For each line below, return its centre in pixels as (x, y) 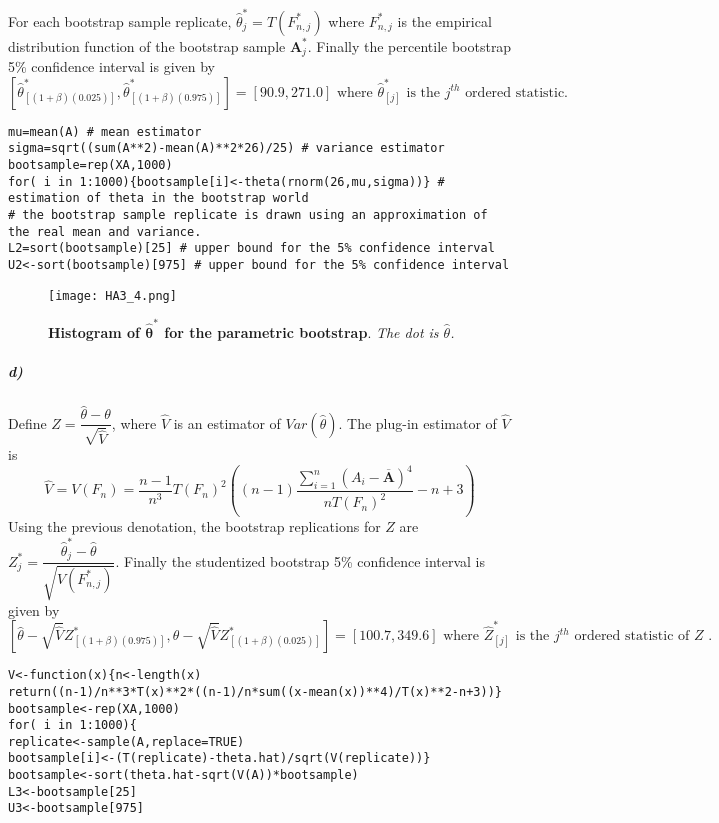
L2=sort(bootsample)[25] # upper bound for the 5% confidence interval (251, 248)
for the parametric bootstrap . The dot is (301, 332)
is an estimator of (227, 422)
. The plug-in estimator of (417, 422)
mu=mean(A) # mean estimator (105, 131)
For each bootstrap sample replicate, (120, 20)
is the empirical (444, 20)
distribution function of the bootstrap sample (147, 45)
